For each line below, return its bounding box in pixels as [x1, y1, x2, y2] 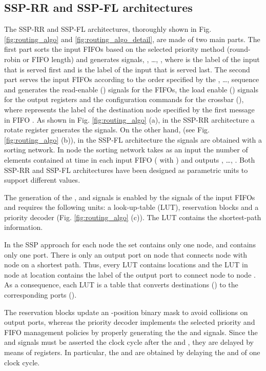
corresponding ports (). [4, 289, 77, 300]
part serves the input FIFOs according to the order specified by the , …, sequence [4, 74, 259, 85]
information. [4, 222, 43, 232]
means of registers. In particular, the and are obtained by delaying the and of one [4, 347, 260, 358]
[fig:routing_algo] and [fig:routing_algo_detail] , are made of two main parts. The [4, 33, 260, 44]
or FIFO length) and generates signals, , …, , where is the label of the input [23, 53, 260, 64]
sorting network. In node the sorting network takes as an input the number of [4, 144, 248, 155]
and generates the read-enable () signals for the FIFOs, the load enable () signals [4, 84, 259, 94]
